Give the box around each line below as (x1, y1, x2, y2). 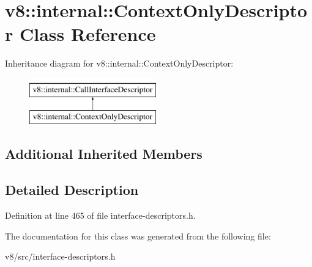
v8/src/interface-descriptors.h (5, 250, 116, 263)
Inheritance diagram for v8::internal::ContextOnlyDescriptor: (5, 57, 234, 70)
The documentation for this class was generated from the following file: (5, 229, 271, 242)
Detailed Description (5, 180, 139, 199)
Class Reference (19, 21, 156, 46)
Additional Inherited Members (5, 144, 202, 163)
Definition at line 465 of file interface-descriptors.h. (5, 209, 196, 222)
